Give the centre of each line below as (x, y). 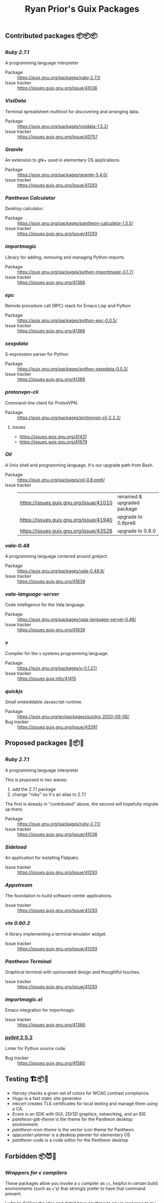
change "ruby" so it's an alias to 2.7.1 (49, 794)
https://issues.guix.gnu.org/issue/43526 (66, 531)
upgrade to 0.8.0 (136, 531)
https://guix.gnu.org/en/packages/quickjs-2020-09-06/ (73, 717)
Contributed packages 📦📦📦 (51, 36)
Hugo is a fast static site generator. (47, 1098)
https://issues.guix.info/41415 (47, 679)
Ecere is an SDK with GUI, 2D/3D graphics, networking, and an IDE (79, 1114)
